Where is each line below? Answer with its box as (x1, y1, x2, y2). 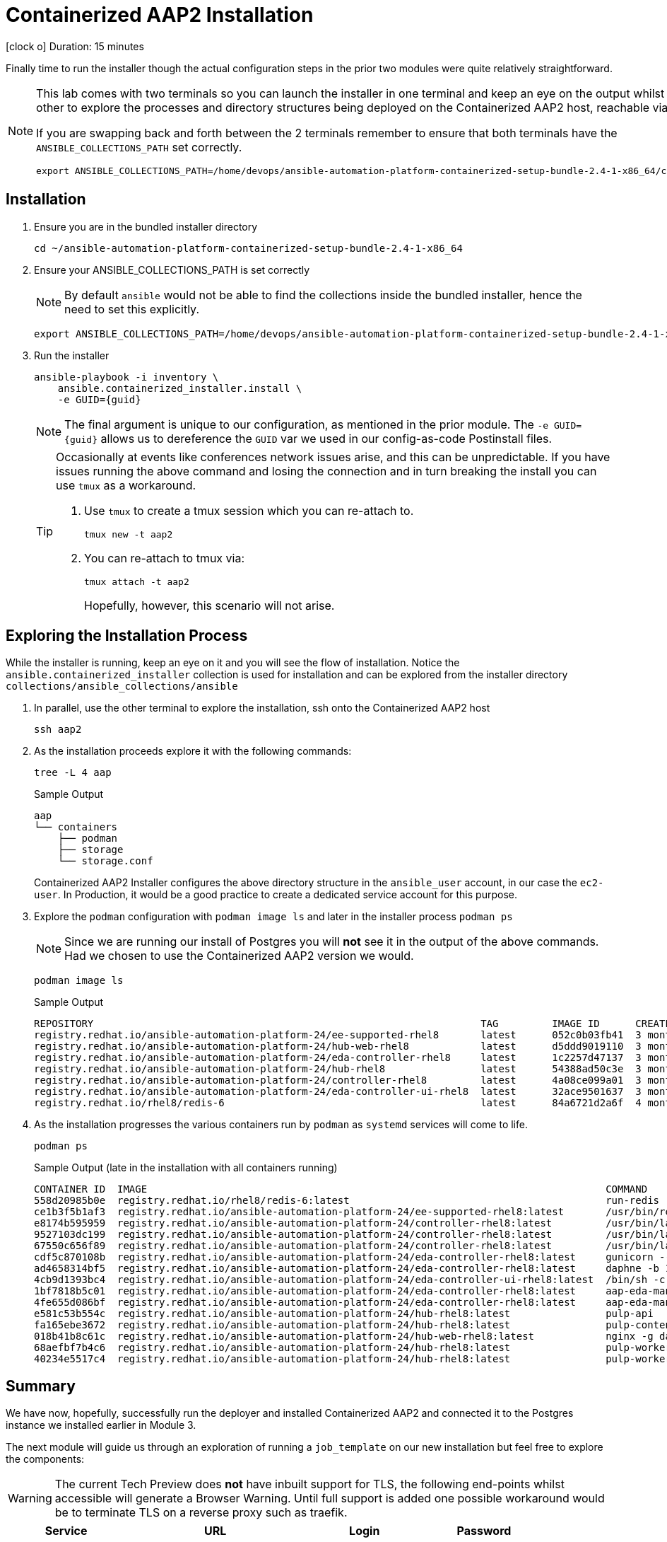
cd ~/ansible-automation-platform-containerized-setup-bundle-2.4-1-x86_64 (34, 242, 463, 254)
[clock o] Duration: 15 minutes (6, 40, 144, 52)
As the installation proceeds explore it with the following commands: (34, 745, 352, 758)
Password (456, 1524, 512, 1538)
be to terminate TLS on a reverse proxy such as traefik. (54, 1505, 348, 1520)
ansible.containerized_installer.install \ (57, 382, 302, 394)
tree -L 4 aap (34, 767, 112, 779)
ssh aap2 (34, 724, 82, 736)
